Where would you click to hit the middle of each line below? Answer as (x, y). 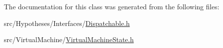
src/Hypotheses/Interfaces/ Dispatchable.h (67, 23)
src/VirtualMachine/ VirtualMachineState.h (69, 39)
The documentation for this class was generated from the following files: (112, 6)
